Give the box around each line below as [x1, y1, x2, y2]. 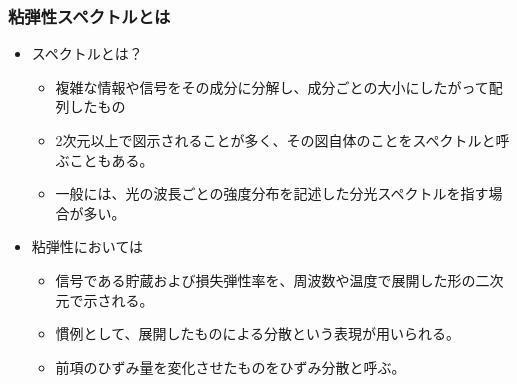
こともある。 [69, 149, 154, 170]
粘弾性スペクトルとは [8, 3, 171, 28]
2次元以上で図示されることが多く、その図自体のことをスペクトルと [55, 130, 496, 150]
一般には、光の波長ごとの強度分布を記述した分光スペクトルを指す [55, 183, 489, 204]
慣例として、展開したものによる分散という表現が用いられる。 [55, 323, 461, 344]
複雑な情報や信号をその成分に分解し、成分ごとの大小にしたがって [55, 76, 489, 97]
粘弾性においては [31, 236, 144, 257]
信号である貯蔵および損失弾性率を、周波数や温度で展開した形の [55, 269, 476, 290]
